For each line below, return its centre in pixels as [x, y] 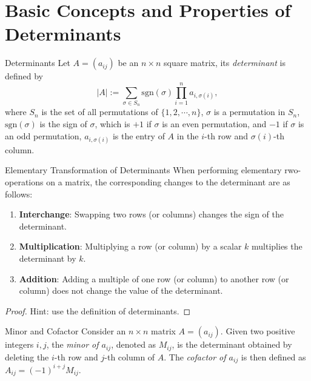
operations [24, 182]
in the [188, 135]
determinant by [48, 258]
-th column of [130, 356]
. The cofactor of [195, 356]
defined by [24, 76]
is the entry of [139, 135]
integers [19, 344]
